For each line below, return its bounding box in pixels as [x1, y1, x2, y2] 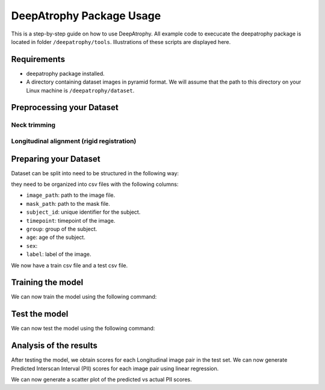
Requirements [11, 54, 66, 64]
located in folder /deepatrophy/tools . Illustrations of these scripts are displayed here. [11, 38, 231, 45]
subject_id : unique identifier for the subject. [26, 208, 141, 216]
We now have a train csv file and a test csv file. [11, 262, 128, 269]
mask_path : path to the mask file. [26, 200, 111, 207]
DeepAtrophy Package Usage [11, 9, 161, 22]
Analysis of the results [11, 341, 97, 351]
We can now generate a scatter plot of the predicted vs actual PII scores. [11, 376, 192, 383]
